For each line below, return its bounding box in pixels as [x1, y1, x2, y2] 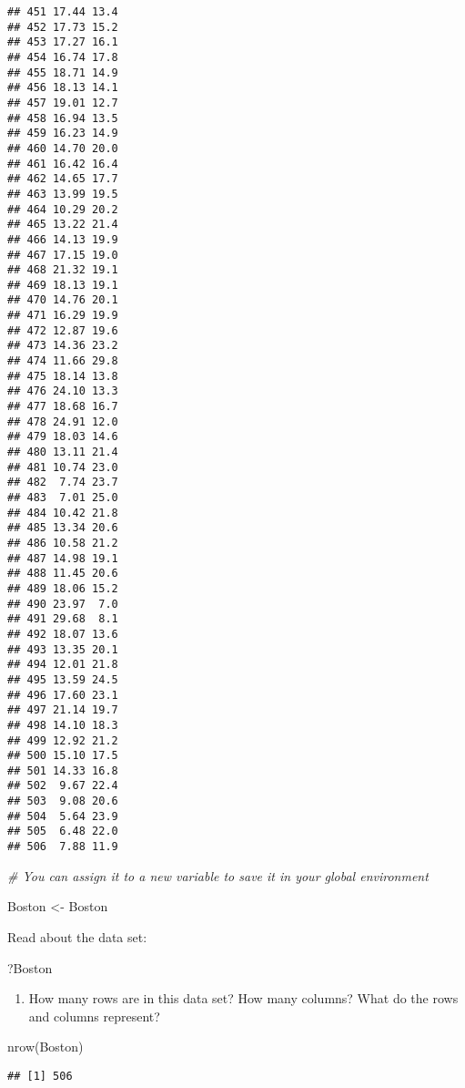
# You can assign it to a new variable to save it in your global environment [7, 866, 429, 885]
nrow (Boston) [7, 1037, 84, 1056]
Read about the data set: [7, 927, 147, 946]
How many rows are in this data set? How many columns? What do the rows [28, 989, 459, 1008]
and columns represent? [28, 1006, 160, 1025]
